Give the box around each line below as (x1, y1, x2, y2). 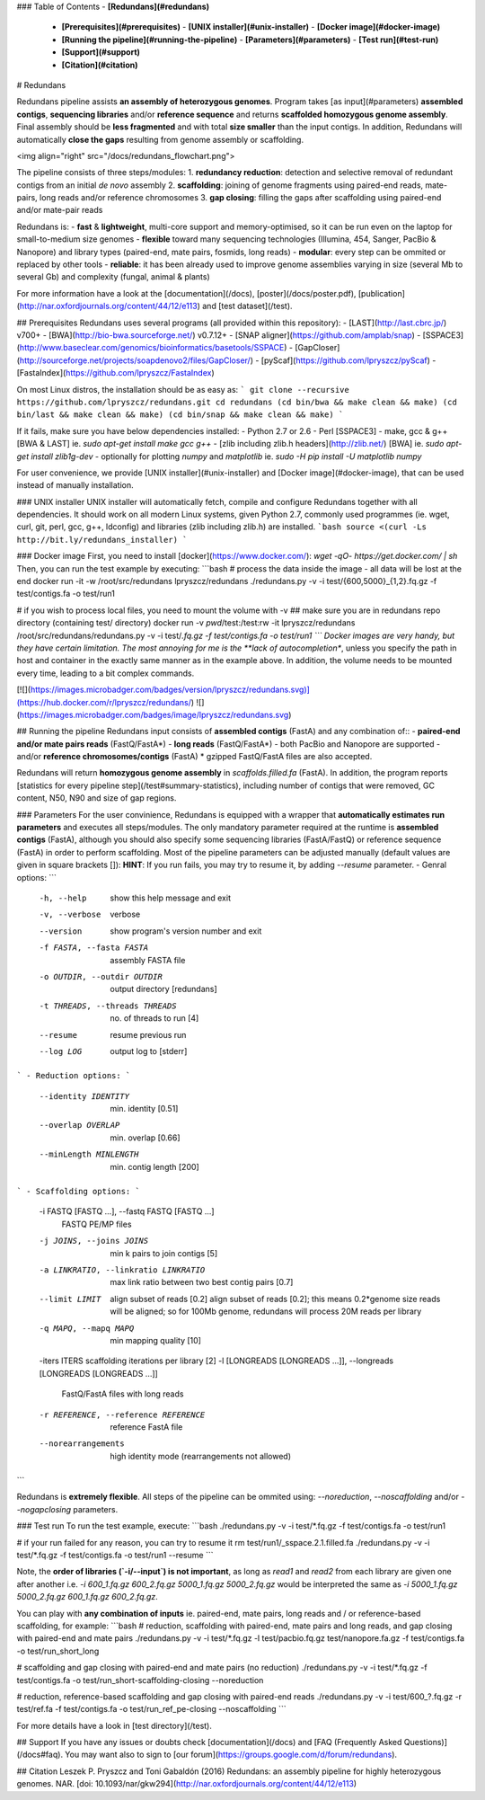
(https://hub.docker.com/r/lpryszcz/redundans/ (16, 696, 192, 707)
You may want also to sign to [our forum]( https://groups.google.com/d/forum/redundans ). (64, 1749, 398, 1760)
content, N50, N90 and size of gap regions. (16, 793, 177, 803)
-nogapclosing (16, 1503, 72, 1514)
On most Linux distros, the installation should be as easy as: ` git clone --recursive (16, 384, 349, 395)
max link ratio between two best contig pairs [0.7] (110, 1277, 294, 1288)
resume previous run (110, 1029, 187, 1040)
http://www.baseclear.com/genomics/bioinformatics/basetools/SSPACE (19, 342, 285, 353)
